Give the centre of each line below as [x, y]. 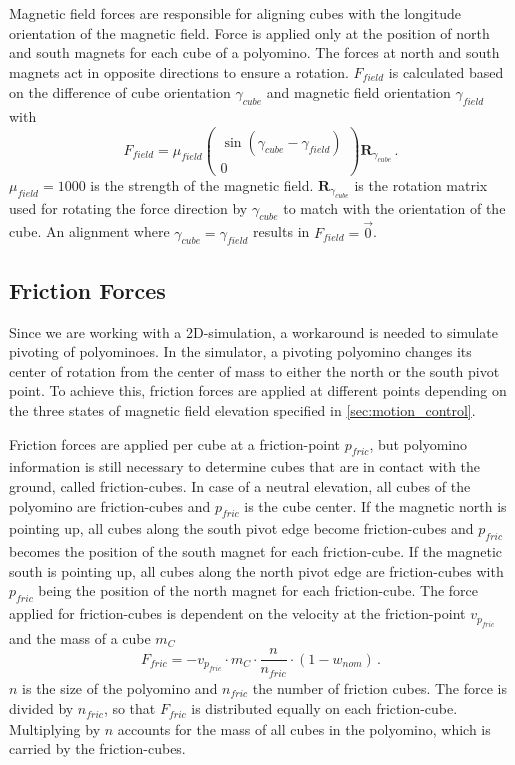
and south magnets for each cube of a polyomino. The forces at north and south [254, 52]
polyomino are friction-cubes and [110, 505]
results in [281, 231]
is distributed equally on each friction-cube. [324, 708]
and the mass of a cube [80, 637]
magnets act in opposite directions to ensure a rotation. [179, 71]
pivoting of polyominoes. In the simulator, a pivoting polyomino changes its [240, 351]
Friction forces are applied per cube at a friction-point [175, 443]
